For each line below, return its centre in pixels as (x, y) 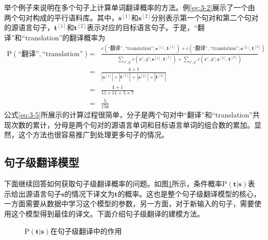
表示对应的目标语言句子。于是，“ (142, 27)
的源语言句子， (29, 27)
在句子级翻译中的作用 (86, 231)
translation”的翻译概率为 (65, 37)
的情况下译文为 (90, 193)
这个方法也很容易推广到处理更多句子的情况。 (93, 135)
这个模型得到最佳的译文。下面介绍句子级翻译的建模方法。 (107, 213)
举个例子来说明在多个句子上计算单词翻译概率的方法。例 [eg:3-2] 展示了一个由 (130, 7)
